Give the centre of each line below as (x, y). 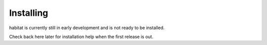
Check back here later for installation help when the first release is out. (81, 37)
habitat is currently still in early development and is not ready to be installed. (87, 28)
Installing (29, 13)
